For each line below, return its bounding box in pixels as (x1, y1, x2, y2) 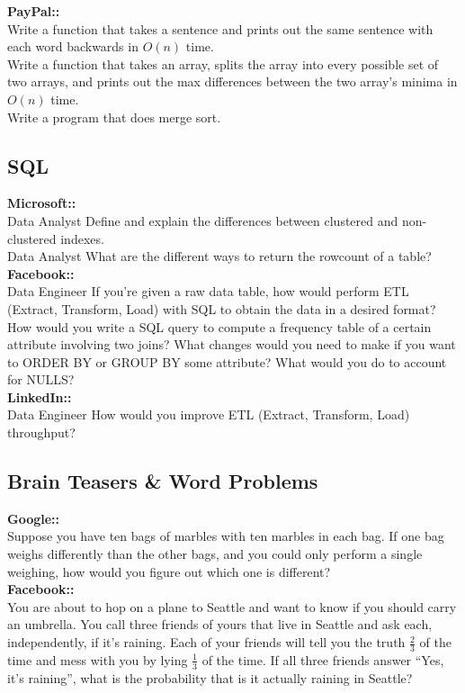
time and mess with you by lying (7, 650, 188, 669)
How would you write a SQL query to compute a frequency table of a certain (7, 317, 432, 336)
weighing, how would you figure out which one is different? (7, 562, 331, 580)
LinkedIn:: (7, 387, 72, 406)
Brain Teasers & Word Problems (7, 467, 318, 495)
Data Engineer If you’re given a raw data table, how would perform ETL (7, 282, 409, 301)
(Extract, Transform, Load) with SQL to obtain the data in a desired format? (7, 299, 436, 318)
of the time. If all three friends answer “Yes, (201, 650, 444, 669)
